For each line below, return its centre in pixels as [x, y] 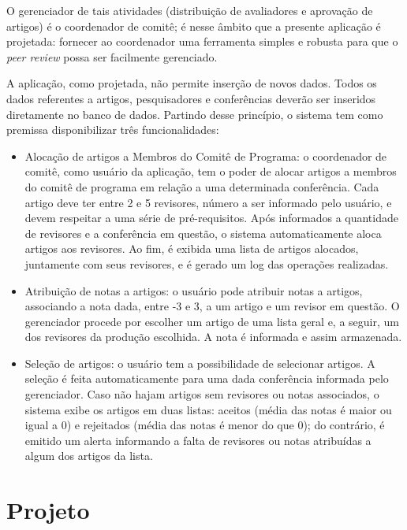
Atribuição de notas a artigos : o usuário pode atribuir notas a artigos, [194, 290]
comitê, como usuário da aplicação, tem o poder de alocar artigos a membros [211, 171]
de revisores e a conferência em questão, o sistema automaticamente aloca [203, 233]
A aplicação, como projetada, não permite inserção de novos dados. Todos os [192, 83]
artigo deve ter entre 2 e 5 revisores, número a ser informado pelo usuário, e [208, 202]
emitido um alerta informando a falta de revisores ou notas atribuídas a [198, 440]
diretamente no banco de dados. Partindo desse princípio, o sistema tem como [195, 114]
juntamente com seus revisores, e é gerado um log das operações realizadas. [207, 263]
